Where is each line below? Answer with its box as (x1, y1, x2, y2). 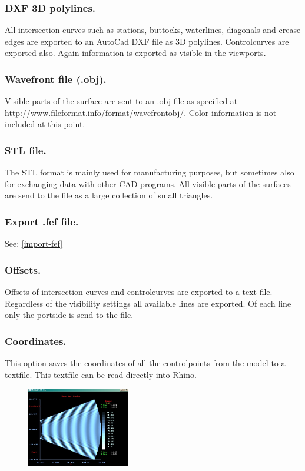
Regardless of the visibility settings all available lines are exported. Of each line (5, 297, 291, 309)
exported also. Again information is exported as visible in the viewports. (5, 47, 266, 59)
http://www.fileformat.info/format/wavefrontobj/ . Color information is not (5, 106, 277, 118)
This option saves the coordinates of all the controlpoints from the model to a (5, 357, 286, 369)
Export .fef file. (5, 214, 79, 228)
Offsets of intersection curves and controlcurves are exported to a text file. (5, 286, 273, 298)
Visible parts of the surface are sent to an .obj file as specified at (5, 95, 238, 107)
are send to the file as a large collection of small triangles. (5, 189, 213, 201)
